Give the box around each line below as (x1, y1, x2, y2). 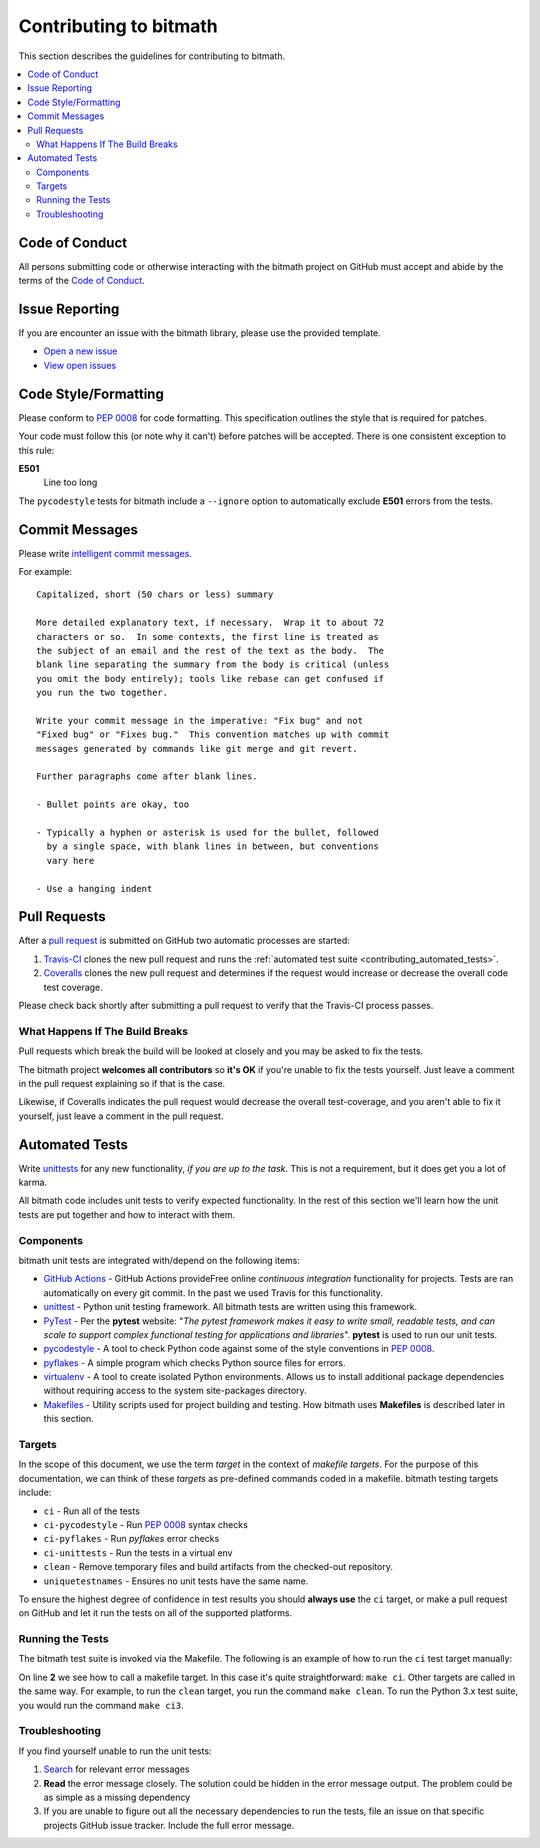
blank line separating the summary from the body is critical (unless (36, 659, 390, 670)
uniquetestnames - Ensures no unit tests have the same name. (43, 1575, 309, 1587)
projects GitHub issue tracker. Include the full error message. (43, 1819, 295, 1831)
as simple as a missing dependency (43, 1791, 191, 1803)
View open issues (43, 359, 117, 371)
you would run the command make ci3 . (18, 1699, 184, 1711)
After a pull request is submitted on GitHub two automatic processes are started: (18, 935, 350, 947)
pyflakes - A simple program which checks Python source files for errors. (43, 1356, 346, 1369)
